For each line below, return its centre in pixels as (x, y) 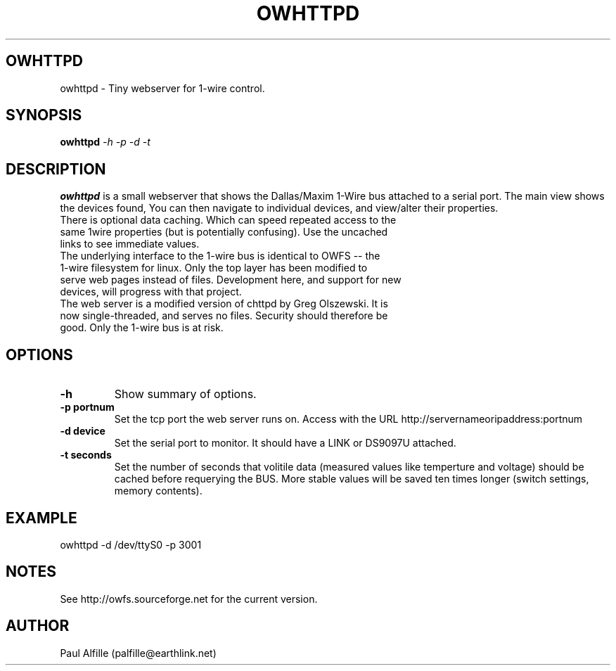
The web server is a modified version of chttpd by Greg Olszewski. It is (224, 304)
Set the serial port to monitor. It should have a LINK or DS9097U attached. (285, 443)
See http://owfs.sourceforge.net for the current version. (189, 599)
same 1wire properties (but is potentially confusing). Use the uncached (224, 232)
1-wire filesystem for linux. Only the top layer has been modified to (214, 268)
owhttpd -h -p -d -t (105, 142)
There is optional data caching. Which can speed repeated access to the (228, 220)
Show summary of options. (185, 394)
